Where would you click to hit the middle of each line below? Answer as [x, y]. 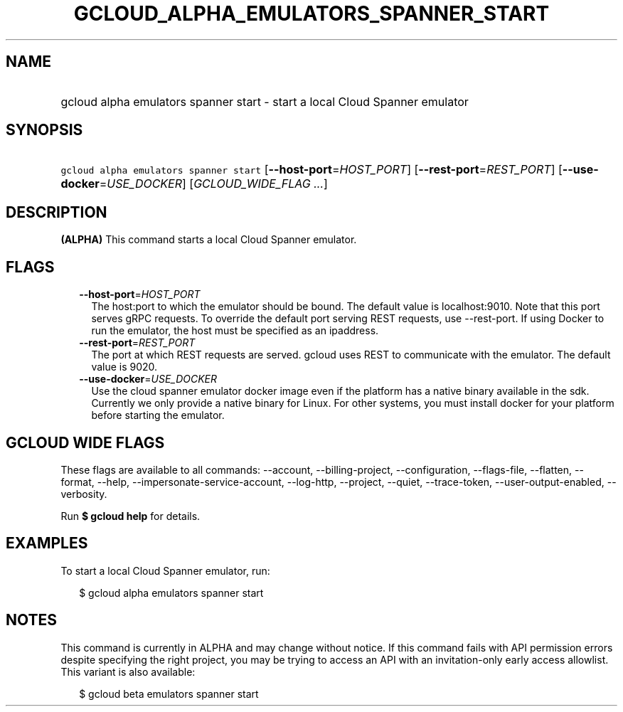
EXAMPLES [47, 543]
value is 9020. [124, 367]
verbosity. [84, 494]
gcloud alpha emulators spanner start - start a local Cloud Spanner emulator [265, 101]
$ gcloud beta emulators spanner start [169, 694]
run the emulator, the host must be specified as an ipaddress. [235, 331]
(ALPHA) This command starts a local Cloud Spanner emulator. [209, 240]
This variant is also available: [128, 671]
